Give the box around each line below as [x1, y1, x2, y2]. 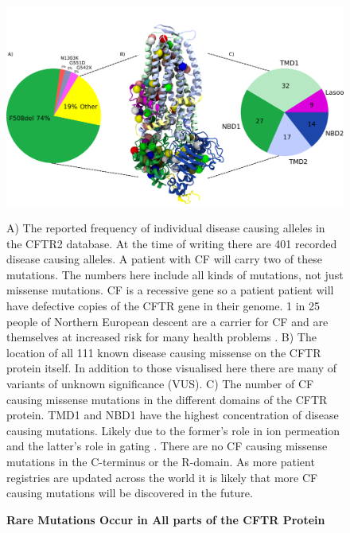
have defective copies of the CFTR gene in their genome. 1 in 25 [6, 298, 321, 314]
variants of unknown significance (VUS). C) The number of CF [6, 375, 314, 392]
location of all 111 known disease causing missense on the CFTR [6, 344, 321, 360]
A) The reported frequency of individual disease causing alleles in [6, 220, 325, 236]
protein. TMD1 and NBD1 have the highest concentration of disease [6, 407, 339, 423]
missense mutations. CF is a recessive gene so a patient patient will [6, 282, 334, 298]
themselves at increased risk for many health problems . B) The [6, 329, 317, 345]
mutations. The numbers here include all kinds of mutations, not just [6, 266, 344, 282]
